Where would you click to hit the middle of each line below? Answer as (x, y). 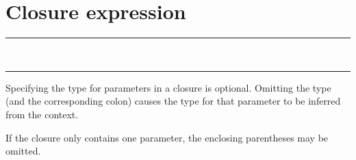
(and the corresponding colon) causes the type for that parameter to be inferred (173, 101)
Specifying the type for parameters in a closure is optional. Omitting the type (168, 87)
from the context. (42, 114)
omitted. (23, 151)
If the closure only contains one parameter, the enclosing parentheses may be (167, 137)
